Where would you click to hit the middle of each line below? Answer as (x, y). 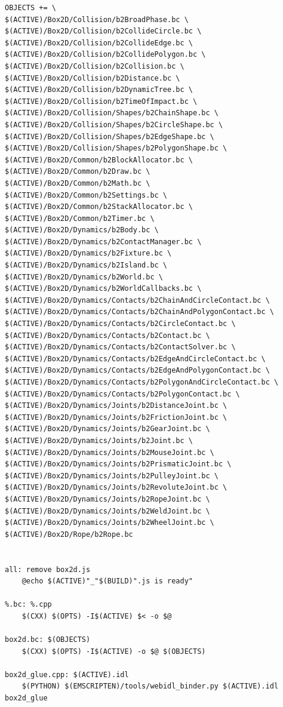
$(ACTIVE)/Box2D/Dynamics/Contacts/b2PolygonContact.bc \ (122, 394)
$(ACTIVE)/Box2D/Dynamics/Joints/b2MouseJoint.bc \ (110, 452)
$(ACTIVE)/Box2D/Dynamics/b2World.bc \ (84, 277)
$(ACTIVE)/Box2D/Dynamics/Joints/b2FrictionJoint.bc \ (116, 417)
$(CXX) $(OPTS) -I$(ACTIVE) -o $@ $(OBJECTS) (114, 651)
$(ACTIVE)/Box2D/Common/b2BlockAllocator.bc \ (99, 160)
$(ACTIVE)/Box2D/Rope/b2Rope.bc (69, 534)
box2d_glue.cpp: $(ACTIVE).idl (67, 674)
